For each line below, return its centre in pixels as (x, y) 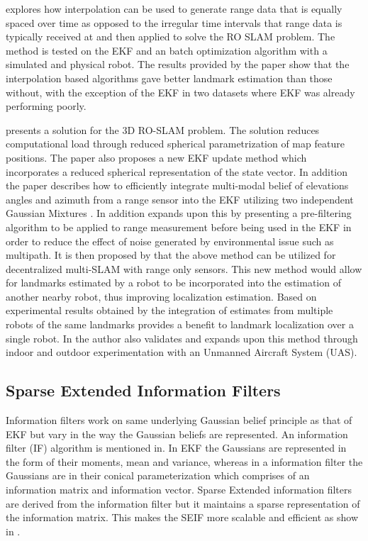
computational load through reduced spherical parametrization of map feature (175, 144)
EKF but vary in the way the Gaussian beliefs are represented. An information (177, 434)
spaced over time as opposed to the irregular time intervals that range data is (174, 22)
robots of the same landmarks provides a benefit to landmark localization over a (180, 324)
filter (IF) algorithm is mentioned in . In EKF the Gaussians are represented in (176, 448)
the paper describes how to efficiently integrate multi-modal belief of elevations (177, 185)
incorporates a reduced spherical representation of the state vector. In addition (177, 171)
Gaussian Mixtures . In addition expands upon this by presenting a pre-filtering (179, 213)
